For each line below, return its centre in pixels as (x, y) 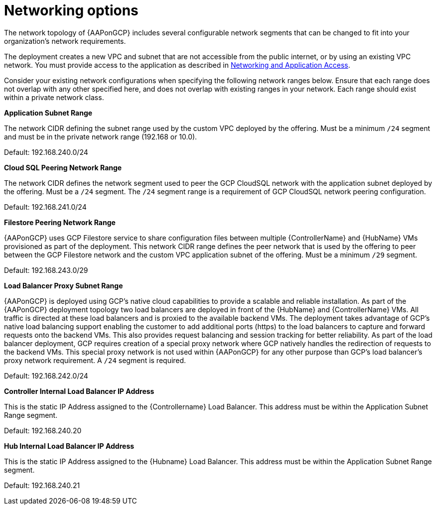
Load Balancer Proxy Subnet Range (64, 285)
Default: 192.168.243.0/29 (46, 270)
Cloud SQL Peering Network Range (63, 167)
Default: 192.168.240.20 (43, 430)
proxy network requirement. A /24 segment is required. (95, 360)
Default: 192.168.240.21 (42, 485)
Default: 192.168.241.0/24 (45, 207)
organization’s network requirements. (65, 41)
